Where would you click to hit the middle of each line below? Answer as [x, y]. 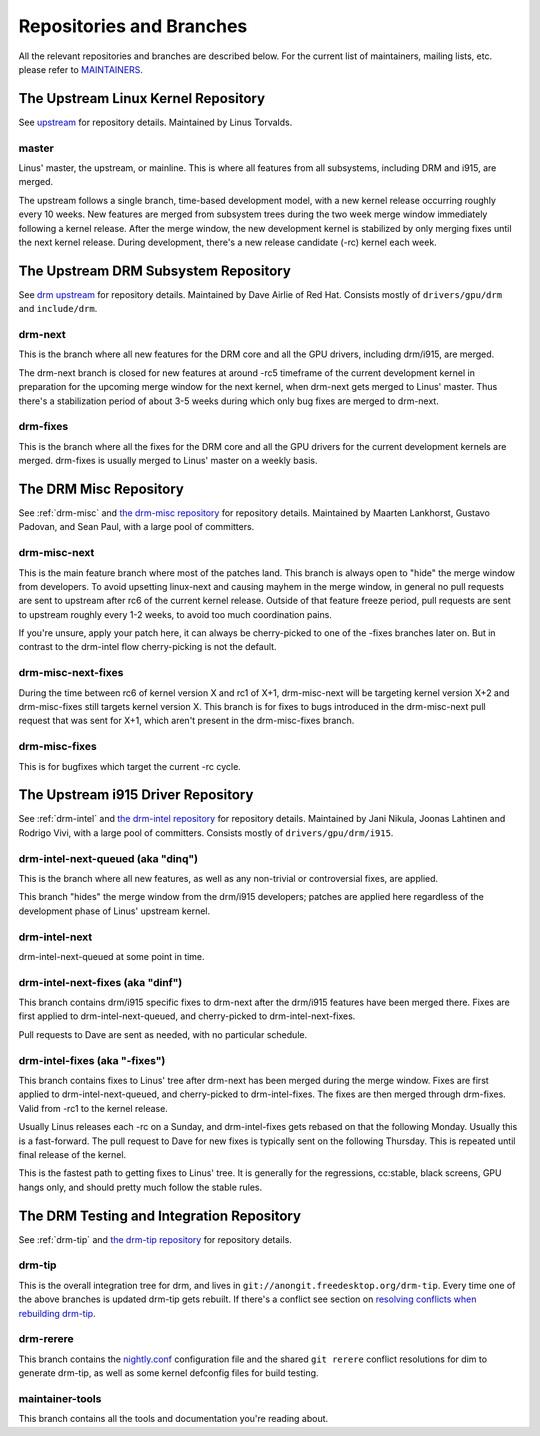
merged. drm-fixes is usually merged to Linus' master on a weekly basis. [168, 461]
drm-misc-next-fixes [71, 673]
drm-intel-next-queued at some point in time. [111, 956]
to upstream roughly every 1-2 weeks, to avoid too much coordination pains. [175, 614]
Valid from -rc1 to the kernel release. [93, 1108]
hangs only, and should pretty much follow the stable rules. [140, 1187]
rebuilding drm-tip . [57, 1313]
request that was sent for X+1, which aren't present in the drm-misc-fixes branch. [186, 721]
